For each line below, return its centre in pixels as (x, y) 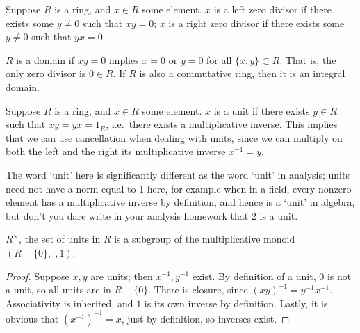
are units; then (122, 276)
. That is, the (308, 59)
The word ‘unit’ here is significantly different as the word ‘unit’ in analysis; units (178, 174)
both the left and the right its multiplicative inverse (116, 151)
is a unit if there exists (262, 110)
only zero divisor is (46, 73)
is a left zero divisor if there (273, 9)
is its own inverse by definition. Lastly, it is (236, 303)
